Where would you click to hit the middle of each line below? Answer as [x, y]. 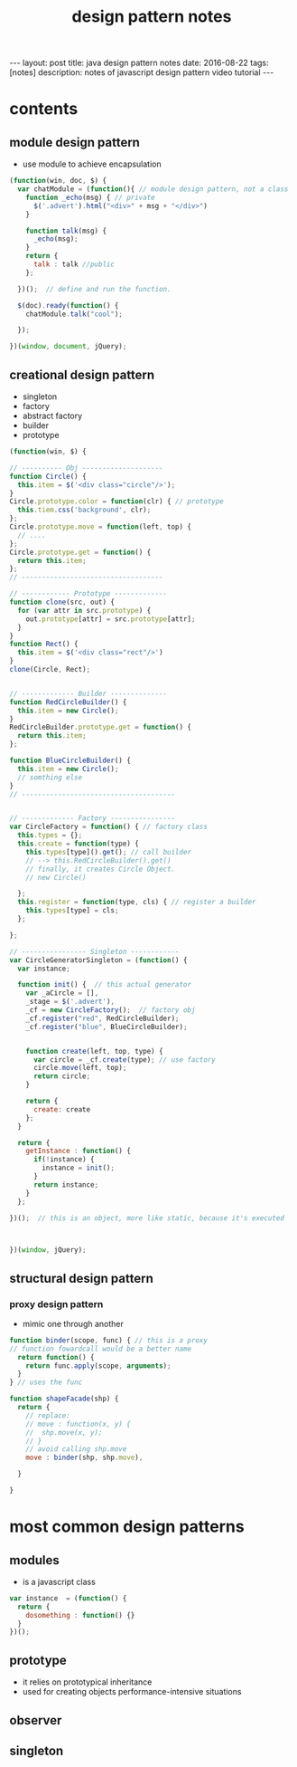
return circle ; [62, 1076]
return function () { [56, 1357]
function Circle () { [48, 476]
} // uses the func [46, 1382]
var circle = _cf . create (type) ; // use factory [125, 1060]
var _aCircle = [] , [62, 993]
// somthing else [50, 777]
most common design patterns [127, 1527]
